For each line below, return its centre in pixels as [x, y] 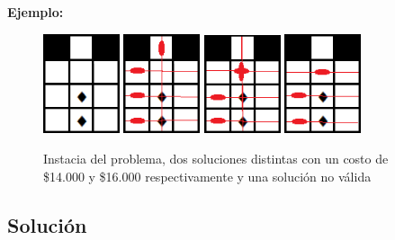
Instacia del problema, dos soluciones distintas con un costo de [216, 159]
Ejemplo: [36, 12]
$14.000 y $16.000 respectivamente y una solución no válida [207, 176]
